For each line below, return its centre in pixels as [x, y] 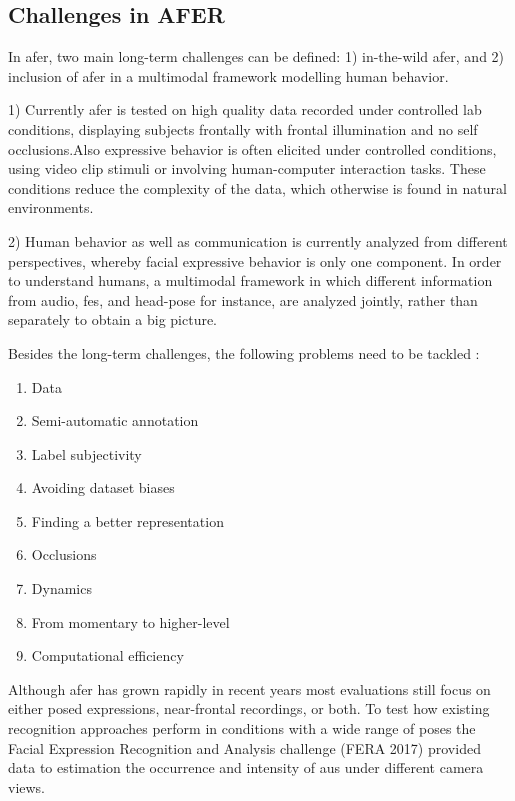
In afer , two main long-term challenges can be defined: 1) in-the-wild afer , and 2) [256, 56]
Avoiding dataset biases [103, 487]
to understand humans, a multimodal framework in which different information [250, 280]
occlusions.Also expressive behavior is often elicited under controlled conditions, [252, 148]
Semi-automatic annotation [115, 420]
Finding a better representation [127, 520]
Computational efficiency [107, 655]
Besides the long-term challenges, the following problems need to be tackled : [244, 352]
